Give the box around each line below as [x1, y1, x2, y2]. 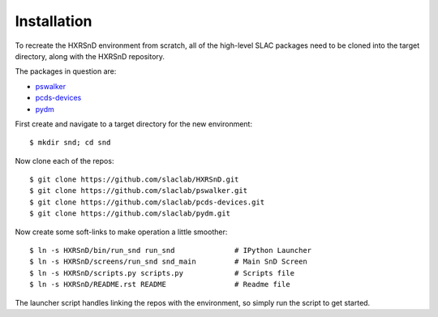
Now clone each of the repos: [15, 156, 114, 165]
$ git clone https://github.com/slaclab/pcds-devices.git [29, 197, 265, 207]
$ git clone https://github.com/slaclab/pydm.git [29, 209, 231, 218]
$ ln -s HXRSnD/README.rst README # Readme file [29, 280, 291, 289]
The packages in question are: [15, 66, 117, 76]
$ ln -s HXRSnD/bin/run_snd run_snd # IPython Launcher [29, 246, 312, 255]
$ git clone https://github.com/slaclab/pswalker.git [29, 186, 247, 195]
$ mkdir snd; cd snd [29, 138, 111, 148]
